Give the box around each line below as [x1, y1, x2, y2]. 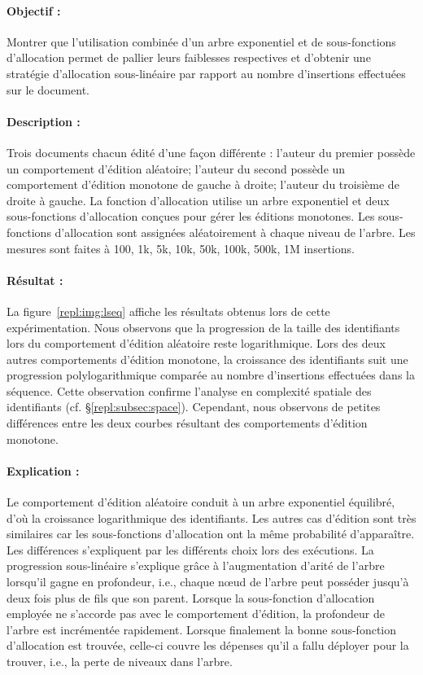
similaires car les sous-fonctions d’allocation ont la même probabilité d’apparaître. [7, 525, 415, 542]
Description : [7, 112, 81, 129]
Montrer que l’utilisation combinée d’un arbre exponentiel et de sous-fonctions [7, 33, 396, 50]
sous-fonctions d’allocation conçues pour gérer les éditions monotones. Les [7, 208, 375, 225]
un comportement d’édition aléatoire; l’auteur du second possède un [7, 160, 346, 177]
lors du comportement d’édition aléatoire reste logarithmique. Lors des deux [7, 335, 386, 352]
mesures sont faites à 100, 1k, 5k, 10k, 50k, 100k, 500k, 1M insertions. [7, 239, 355, 256]
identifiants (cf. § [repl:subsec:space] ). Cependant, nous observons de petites [7, 398, 381, 415]
